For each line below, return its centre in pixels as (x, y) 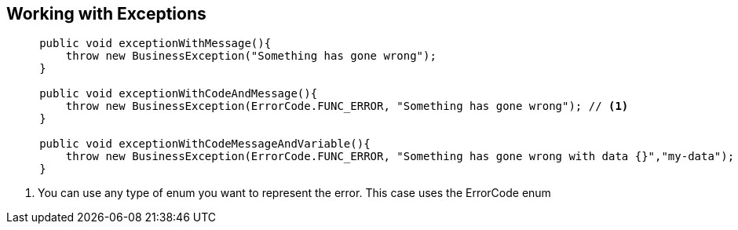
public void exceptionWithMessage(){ (155, 44)
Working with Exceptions (106, 14)
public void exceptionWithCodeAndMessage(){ (179, 94)
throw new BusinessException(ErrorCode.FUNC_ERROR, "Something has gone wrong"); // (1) (347, 106)
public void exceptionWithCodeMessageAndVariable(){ (205, 144)
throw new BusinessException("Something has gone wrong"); (251, 56)
